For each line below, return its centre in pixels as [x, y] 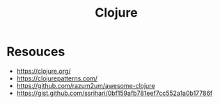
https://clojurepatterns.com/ [57, 78]
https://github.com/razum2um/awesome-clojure [86, 85]
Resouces [36, 52]
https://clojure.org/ [44, 71]
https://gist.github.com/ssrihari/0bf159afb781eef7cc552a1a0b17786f [115, 93]
